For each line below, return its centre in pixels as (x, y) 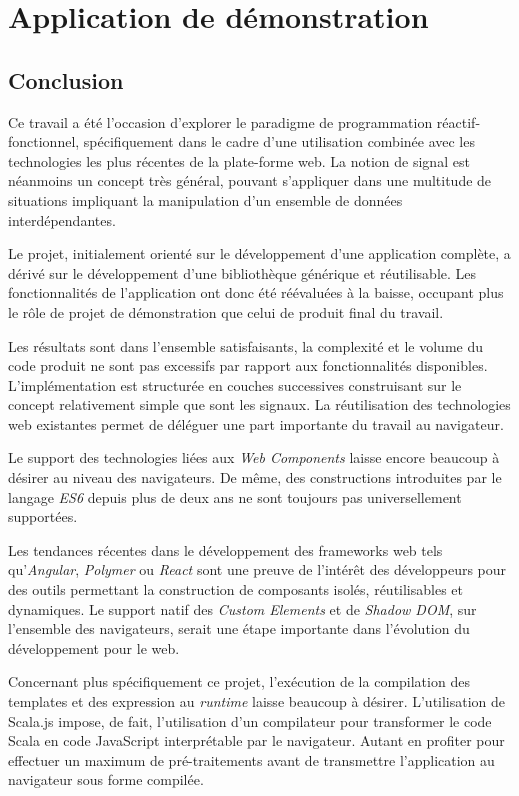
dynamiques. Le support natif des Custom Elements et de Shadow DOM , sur (242, 608)
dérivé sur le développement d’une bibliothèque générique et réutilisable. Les (242, 272)
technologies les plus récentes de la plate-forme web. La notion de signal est (239, 160)
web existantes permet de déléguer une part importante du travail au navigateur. (256, 423)
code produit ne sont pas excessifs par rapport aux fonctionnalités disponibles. (248, 365)
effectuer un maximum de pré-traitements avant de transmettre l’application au (251, 759)
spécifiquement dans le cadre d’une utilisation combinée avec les (279, 141)
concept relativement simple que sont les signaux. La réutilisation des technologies (259, 404)
